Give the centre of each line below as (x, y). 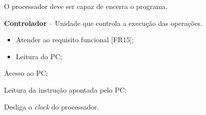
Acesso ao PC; (26, 73)
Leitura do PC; (39, 56)
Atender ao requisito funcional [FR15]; (75, 40)
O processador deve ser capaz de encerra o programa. (86, 6)
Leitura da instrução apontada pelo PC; (65, 89)
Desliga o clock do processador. (52, 106)
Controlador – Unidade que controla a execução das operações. (103, 23)
